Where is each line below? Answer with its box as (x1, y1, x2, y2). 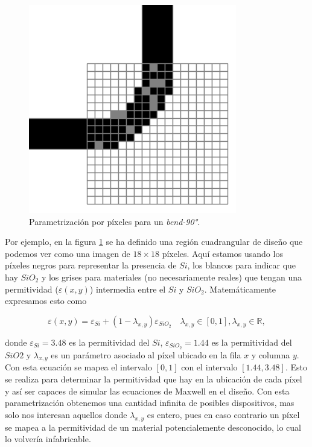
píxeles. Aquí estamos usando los (162, 247, 283, 259)
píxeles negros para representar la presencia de (5, 259, 177, 271)
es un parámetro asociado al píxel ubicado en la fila (51, 348, 241, 361)
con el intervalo (181, 361, 238, 373)
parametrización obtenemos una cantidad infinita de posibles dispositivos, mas (5, 396, 294, 409)
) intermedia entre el (89, 282, 166, 295)
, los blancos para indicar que (187, 259, 296, 271)
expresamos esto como (5, 294, 87, 307)
